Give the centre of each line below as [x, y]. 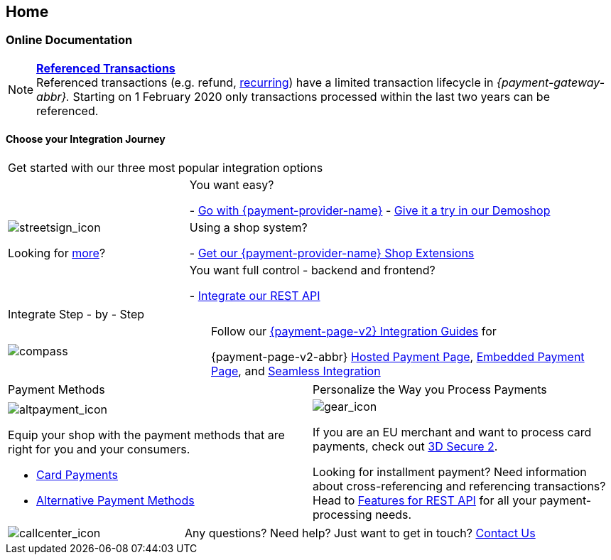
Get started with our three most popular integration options [166, 168]
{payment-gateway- [551, 82]
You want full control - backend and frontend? [312, 270]
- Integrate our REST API [255, 296]
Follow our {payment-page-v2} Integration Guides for [353, 332]
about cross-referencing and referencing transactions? [459, 486]
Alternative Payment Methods [115, 501]
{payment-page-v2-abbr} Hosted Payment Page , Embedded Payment [398, 357]
